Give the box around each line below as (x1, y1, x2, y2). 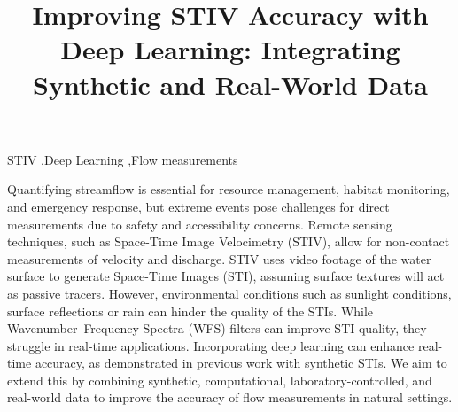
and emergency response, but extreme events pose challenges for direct (7, 197, 390, 215)
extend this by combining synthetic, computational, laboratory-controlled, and (7, 370, 432, 389)
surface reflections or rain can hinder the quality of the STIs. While (7, 301, 374, 320)
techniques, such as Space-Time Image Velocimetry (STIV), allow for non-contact (7, 232, 450, 251)
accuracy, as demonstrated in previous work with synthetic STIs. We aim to (35, 354, 447, 372)
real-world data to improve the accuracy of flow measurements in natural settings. (7, 388, 453, 407)
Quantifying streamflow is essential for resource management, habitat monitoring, (7, 180, 450, 198)
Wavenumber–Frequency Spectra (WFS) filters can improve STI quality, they (7, 319, 427, 338)
